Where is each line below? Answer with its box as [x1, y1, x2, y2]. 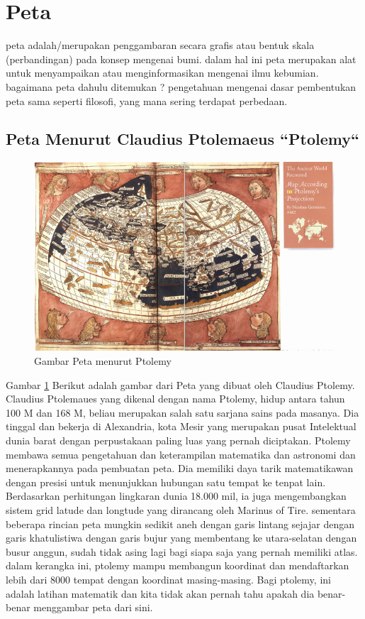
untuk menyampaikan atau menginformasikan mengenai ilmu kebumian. [6, 65, 319, 80]
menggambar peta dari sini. [33, 600, 153, 615]
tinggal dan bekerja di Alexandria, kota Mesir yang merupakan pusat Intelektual [6, 419, 356, 434]
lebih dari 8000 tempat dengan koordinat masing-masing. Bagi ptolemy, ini [6, 571, 331, 586]
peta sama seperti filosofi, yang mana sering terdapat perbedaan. [6, 93, 288, 108]
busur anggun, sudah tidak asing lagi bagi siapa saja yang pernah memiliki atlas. [6, 544, 358, 559]
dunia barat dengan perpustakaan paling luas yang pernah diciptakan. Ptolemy [6, 433, 351, 448]
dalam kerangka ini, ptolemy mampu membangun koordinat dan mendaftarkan [6, 558, 349, 573]
